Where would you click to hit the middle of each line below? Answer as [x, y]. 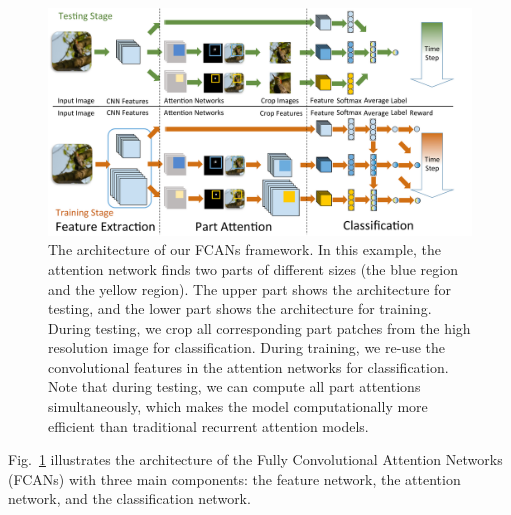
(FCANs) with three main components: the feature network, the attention [234, 478]
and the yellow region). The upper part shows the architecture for [249, 288]
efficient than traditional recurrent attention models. [208, 425]
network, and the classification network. [129, 498]
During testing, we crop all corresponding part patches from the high [259, 327]
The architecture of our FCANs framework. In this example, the [244, 249]
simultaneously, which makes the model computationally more [238, 406]
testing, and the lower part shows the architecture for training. [240, 308]
